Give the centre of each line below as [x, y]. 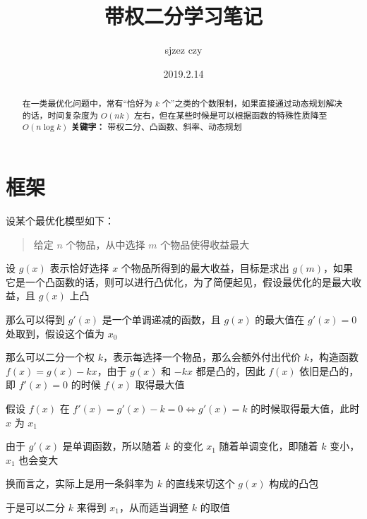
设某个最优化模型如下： [60, 221]
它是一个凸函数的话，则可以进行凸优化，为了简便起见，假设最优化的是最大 [179, 281]
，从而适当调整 [154, 507]
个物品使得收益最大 [205, 244]
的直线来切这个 [200, 483]
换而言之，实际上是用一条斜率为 [80, 483]
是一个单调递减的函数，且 [161, 319]
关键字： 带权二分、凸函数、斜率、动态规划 [156, 127]
